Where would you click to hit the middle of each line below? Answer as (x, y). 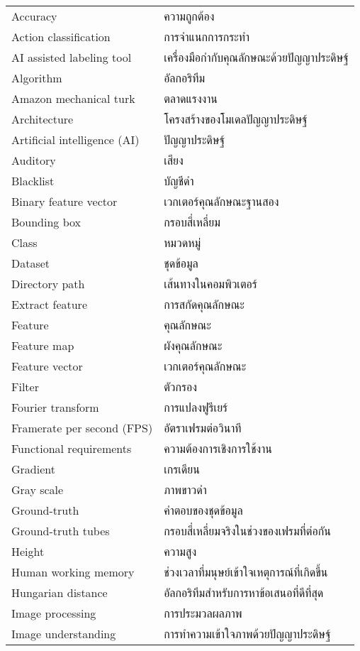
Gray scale (38, 489)
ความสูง (180, 551)
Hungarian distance (60, 592)
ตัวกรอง (180, 387)
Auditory (34, 160)
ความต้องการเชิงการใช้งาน (218, 448)
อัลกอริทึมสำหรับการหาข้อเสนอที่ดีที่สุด (244, 592)
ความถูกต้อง (189, 16)
